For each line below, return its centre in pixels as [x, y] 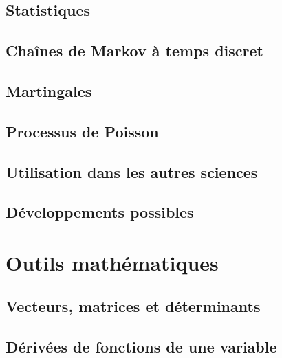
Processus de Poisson [82, 131]
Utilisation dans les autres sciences [132, 171]
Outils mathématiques [112, 262]
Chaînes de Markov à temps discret [134, 51]
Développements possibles [100, 212]
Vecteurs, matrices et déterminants [133, 306]
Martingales [49, 90]
